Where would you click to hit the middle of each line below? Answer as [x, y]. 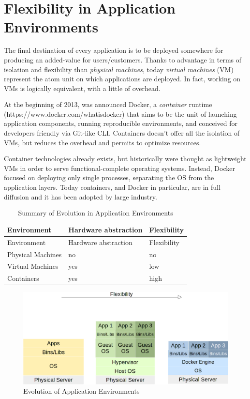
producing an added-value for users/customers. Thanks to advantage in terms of [123, 59]
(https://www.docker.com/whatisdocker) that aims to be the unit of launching [120, 114]
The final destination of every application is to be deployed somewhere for [114, 50]
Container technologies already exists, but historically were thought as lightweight [125, 159]
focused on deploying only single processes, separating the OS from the [109, 177]
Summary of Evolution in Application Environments [96, 213]
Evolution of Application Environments [81, 391]
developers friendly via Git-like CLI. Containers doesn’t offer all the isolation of [122, 133]
